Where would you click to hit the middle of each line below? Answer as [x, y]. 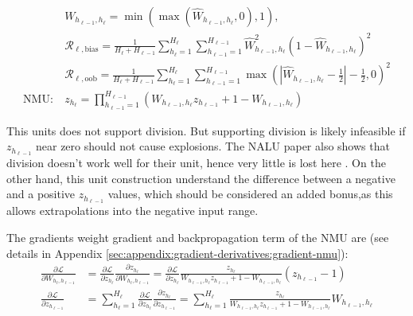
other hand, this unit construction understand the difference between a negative [201, 178]
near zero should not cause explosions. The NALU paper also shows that [213, 146]
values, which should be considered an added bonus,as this [250, 194]
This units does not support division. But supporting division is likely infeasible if [206, 130]
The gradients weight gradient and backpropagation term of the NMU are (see [198, 237]
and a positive [41, 194]
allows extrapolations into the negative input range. [132, 211]
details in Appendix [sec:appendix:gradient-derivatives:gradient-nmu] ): [177, 253]
